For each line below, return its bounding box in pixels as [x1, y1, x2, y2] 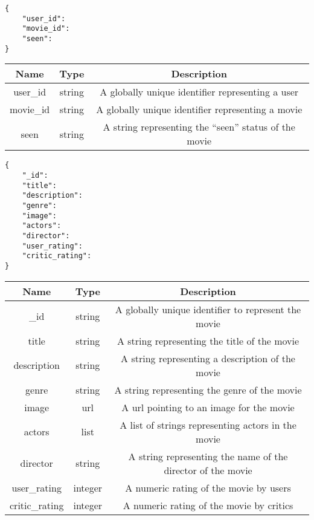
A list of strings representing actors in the [120, 417, 296, 432]
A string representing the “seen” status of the [103, 120, 295, 134]
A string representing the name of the [128, 449, 288, 463]
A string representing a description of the [121, 351, 295, 365]
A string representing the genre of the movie [114, 382, 302, 397]
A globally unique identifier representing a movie [96, 102, 303, 117]
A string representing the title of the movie [117, 333, 300, 348]
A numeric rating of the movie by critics [123, 498, 293, 512]
